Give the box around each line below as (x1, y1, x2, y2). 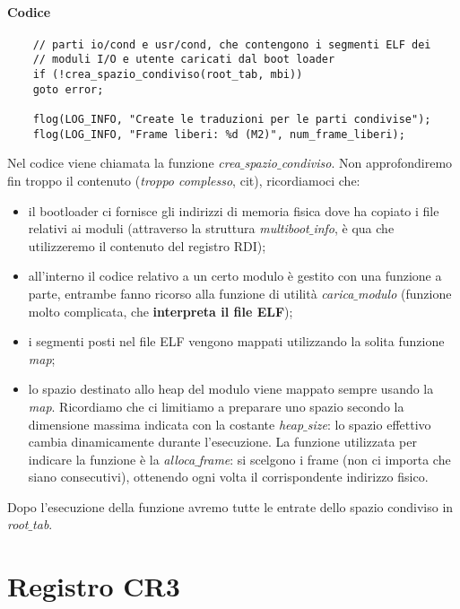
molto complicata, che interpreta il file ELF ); (28, 301, 293, 320)
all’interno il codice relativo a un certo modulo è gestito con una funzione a (28, 266, 442, 285)
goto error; (32, 83, 104, 96)
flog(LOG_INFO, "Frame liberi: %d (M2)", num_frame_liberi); (32, 127, 405, 141)
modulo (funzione (358, 283, 452, 302)
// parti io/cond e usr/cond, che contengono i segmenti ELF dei (32, 38, 431, 51)
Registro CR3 (7, 568, 180, 605)
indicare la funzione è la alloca (28, 449, 195, 468)
